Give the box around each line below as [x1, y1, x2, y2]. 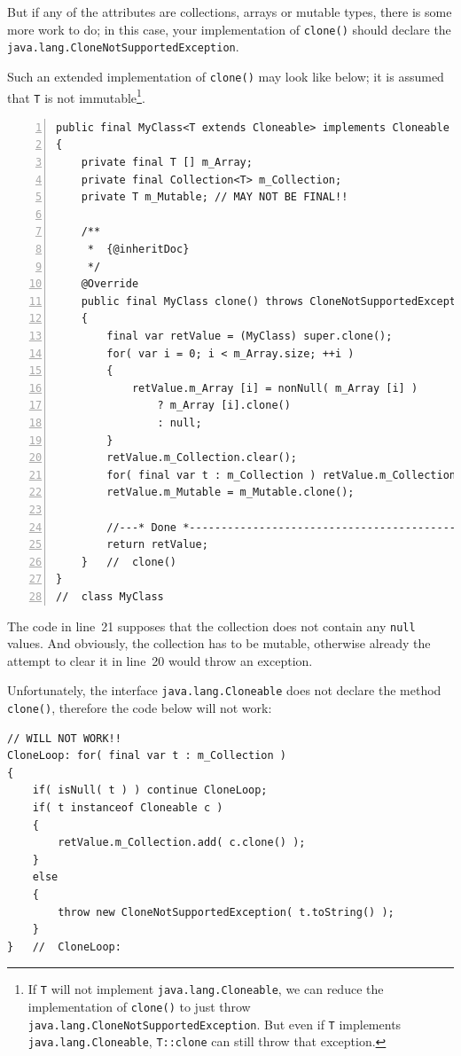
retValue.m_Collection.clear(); [106, 451, 298, 465]
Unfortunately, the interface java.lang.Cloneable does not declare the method [7, 681, 441, 700]
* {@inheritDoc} [87, 243, 190, 256]
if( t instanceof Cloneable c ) [32, 802, 223, 815]
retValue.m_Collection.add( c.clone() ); [58, 836, 306, 849]
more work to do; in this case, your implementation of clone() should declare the [7, 20, 451, 38]
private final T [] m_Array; [81, 156, 253, 169]
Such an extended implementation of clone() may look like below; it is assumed [7, 66, 444, 85]
